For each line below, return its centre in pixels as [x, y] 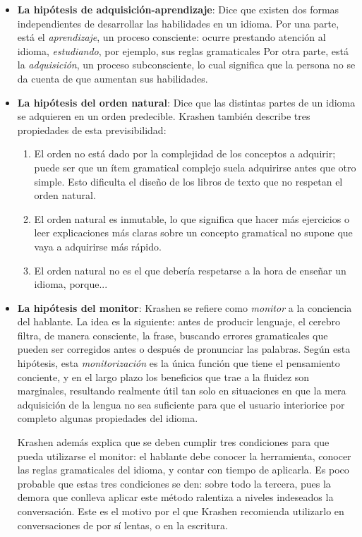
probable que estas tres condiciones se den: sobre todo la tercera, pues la [174, 483]
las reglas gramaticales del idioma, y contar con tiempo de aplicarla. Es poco [183, 470]
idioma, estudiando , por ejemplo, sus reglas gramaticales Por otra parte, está [183, 50]
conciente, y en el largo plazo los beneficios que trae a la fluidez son [163, 376]
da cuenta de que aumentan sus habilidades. [113, 78]
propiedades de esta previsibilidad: [92, 129]
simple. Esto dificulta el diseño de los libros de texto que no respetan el [188, 181]
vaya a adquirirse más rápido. [98, 246]
